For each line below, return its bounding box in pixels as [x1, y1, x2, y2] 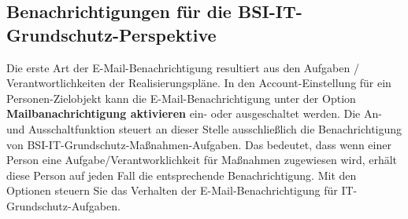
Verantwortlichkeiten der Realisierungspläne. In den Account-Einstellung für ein [6, 75, 391, 91]
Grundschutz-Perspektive [6, 22, 217, 46]
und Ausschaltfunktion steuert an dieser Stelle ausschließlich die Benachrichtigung [6, 120, 402, 137]
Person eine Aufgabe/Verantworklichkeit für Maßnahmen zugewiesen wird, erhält [6, 151, 398, 168]
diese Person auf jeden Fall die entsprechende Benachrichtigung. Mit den [6, 166, 357, 183]
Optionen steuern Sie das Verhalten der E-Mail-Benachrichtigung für [6, 182, 338, 199]
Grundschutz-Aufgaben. [6, 197, 121, 214]
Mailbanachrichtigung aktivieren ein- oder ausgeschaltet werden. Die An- [6, 105, 382, 122]
